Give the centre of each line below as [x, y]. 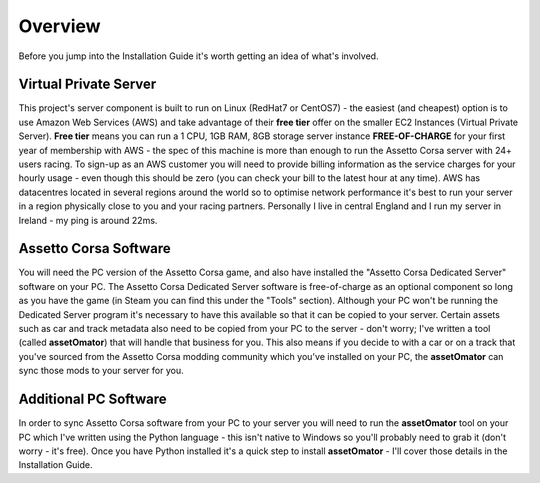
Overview [59, 26]
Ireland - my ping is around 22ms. [88, 220]
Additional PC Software [92, 399]
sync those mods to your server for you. [101, 371]
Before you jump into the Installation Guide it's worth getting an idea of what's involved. [198, 56]
